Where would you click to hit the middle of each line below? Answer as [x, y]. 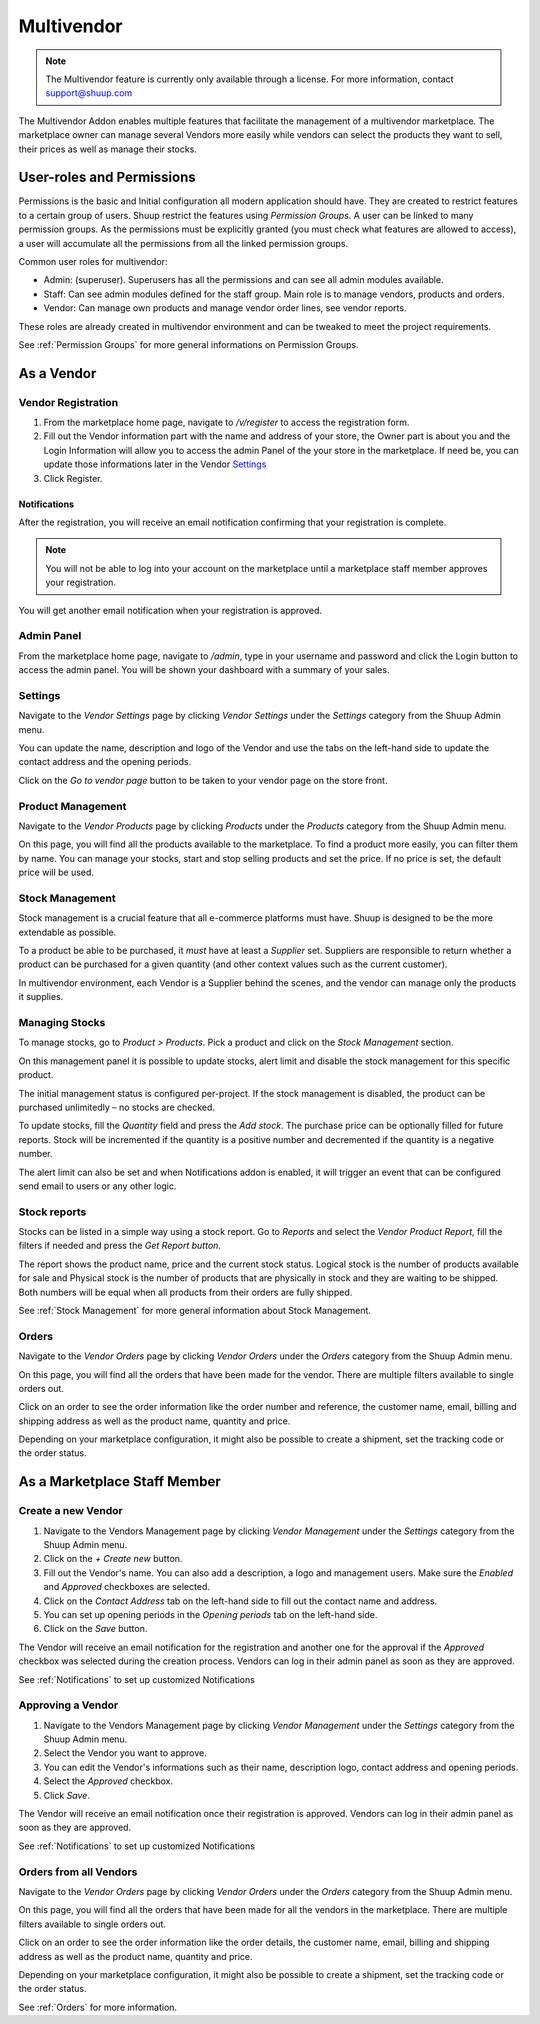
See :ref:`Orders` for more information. [98, 2007]
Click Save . [66, 1795]
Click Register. [73, 478]
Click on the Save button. [95, 1629]
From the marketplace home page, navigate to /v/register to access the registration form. [226, 422]
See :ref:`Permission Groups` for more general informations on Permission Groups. [188, 344]
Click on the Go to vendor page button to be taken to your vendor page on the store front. [203, 780]
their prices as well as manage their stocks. [107, 149]
